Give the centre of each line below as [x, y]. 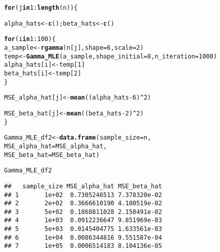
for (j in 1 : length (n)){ [41, 8]
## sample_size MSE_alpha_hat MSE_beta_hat [83, 186]
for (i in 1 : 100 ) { [30, 39]
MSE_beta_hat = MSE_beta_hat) [52, 155]
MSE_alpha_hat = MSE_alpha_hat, [56, 146]
